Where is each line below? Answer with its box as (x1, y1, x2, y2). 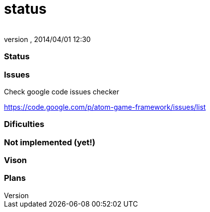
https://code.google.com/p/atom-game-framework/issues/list (4, 102, 206, 111)
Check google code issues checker (4, 87, 119, 96)
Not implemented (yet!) (4, 137, 95, 147)
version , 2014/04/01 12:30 (4, 35, 91, 43)
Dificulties (4, 119, 45, 129)
